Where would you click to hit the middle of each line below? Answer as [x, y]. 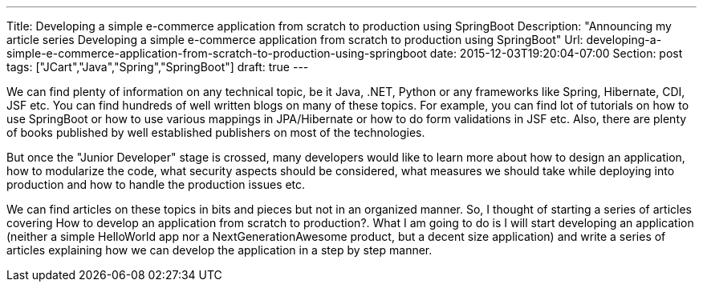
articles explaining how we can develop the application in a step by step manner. [219, 250]
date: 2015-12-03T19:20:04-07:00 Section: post [556, 53]
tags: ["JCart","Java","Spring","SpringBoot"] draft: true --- [158, 67]
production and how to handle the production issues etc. [156, 184]
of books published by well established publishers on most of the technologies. [216, 132]
